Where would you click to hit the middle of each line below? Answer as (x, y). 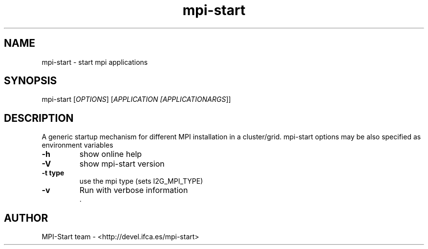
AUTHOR (26, 218)
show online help (111, 154)
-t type (53, 173)
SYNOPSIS (31, 81)
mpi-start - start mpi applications (95, 62)
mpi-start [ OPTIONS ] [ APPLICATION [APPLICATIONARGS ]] (136, 99)
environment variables (77, 145)
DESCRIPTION (39, 118)
